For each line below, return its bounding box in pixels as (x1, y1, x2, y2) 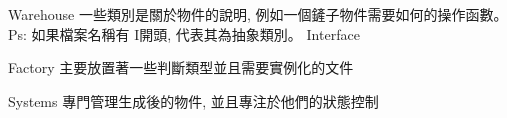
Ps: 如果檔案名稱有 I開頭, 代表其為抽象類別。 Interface (8, 23, 360, 44)
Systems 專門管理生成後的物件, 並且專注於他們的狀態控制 (8, 90, 379, 111)
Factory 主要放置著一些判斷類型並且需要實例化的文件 (8, 57, 354, 78)
